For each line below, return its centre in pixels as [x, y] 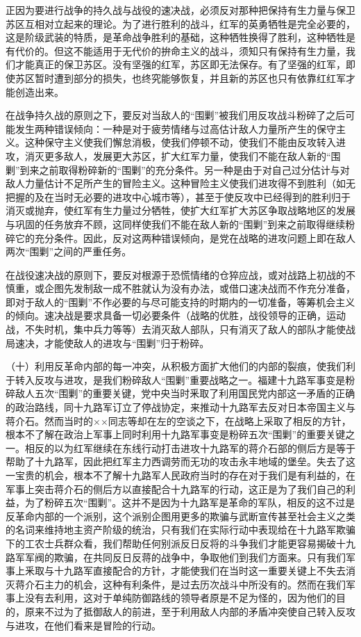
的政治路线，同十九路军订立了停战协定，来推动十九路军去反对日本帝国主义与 [180, 407]
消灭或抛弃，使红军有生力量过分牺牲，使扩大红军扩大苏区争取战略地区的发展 [180, 210]
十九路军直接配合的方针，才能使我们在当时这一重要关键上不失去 [200, 571]
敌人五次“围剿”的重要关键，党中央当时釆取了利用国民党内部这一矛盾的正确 [185, 393]
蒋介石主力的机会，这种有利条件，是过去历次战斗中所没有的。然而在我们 [180, 584]
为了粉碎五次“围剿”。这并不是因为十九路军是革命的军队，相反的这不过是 [190, 502]
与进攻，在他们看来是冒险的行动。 [83, 625]
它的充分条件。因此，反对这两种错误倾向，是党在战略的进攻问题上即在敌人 [185, 237]
